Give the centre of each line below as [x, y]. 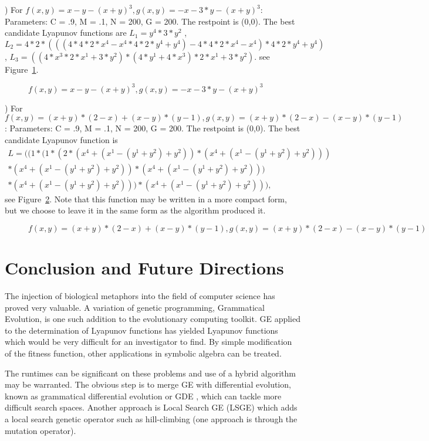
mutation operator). [40, 430]
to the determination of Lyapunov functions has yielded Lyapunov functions [141, 330]
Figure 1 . [22, 69]
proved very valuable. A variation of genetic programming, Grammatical [135, 307]
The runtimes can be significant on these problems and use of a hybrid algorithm [150, 373]
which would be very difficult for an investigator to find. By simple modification [148, 342]
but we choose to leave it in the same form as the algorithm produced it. [135, 210]
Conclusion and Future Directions [144, 268]
